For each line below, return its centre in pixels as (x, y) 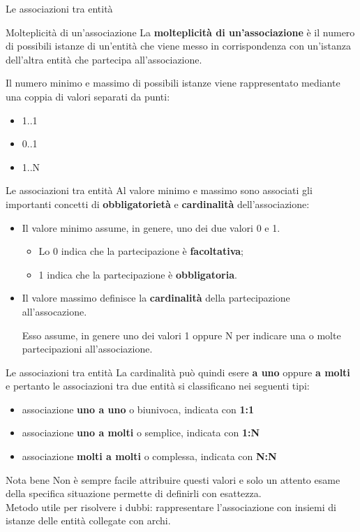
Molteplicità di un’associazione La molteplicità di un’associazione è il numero (180, 32)
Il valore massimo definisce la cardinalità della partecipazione (156, 298)
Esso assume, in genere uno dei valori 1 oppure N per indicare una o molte (181, 335)
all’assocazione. (54, 311)
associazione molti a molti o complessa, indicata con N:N (149, 456)
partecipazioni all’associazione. (87, 349)
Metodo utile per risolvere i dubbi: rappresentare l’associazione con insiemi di (171, 507)
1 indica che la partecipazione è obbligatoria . (138, 274)
